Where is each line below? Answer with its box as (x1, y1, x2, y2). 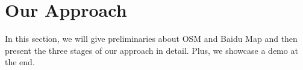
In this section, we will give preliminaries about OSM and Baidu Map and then (5, 32, 298, 45)
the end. (5, 56, 35, 68)
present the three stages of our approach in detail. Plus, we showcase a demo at (5, 44, 298, 56)
